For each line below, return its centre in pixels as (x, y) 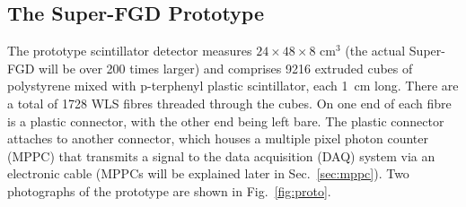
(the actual (375, 51)
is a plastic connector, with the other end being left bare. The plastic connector (226, 121)
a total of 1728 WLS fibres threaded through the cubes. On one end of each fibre (229, 103)
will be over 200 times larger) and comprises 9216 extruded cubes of (226, 68)
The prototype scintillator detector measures (130, 51)
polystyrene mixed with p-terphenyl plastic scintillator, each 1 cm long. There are (233, 86)
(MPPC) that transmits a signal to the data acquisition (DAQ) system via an (221, 155)
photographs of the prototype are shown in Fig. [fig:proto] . (169, 190)
